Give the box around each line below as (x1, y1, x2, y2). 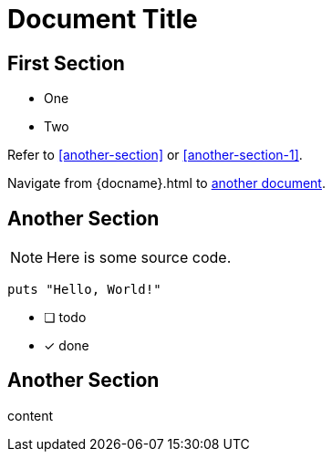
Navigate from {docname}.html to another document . (7, 175, 326, 192)
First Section (7, 51, 125, 75)
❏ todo (44, 309, 87, 326)
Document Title (7, 4, 198, 35)
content (7, 407, 54, 423)
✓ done (44, 338, 89, 354)
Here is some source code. (47, 248, 232, 267)
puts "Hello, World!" (7, 282, 161, 297)
